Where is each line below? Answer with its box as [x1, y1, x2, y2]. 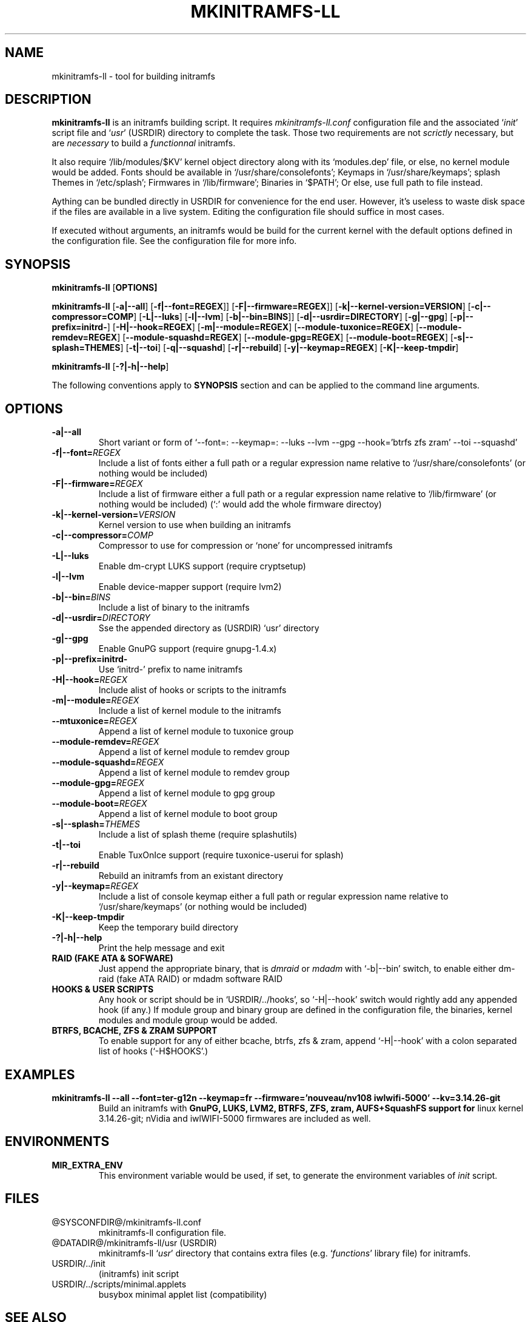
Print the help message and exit [98, 943, 225, 954]
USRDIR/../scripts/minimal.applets [52, 1278, 187, 1289]
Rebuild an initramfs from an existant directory [98, 870, 284, 881]
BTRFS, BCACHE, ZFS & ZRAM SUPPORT [52, 1025, 218, 1036]
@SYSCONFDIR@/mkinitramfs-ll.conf [52, 1216, 201, 1227]
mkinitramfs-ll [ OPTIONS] [52, 282, 158, 293]
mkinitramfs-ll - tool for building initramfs [52, 70, 215, 81]
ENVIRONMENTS [5, 1134, 110, 1150]
